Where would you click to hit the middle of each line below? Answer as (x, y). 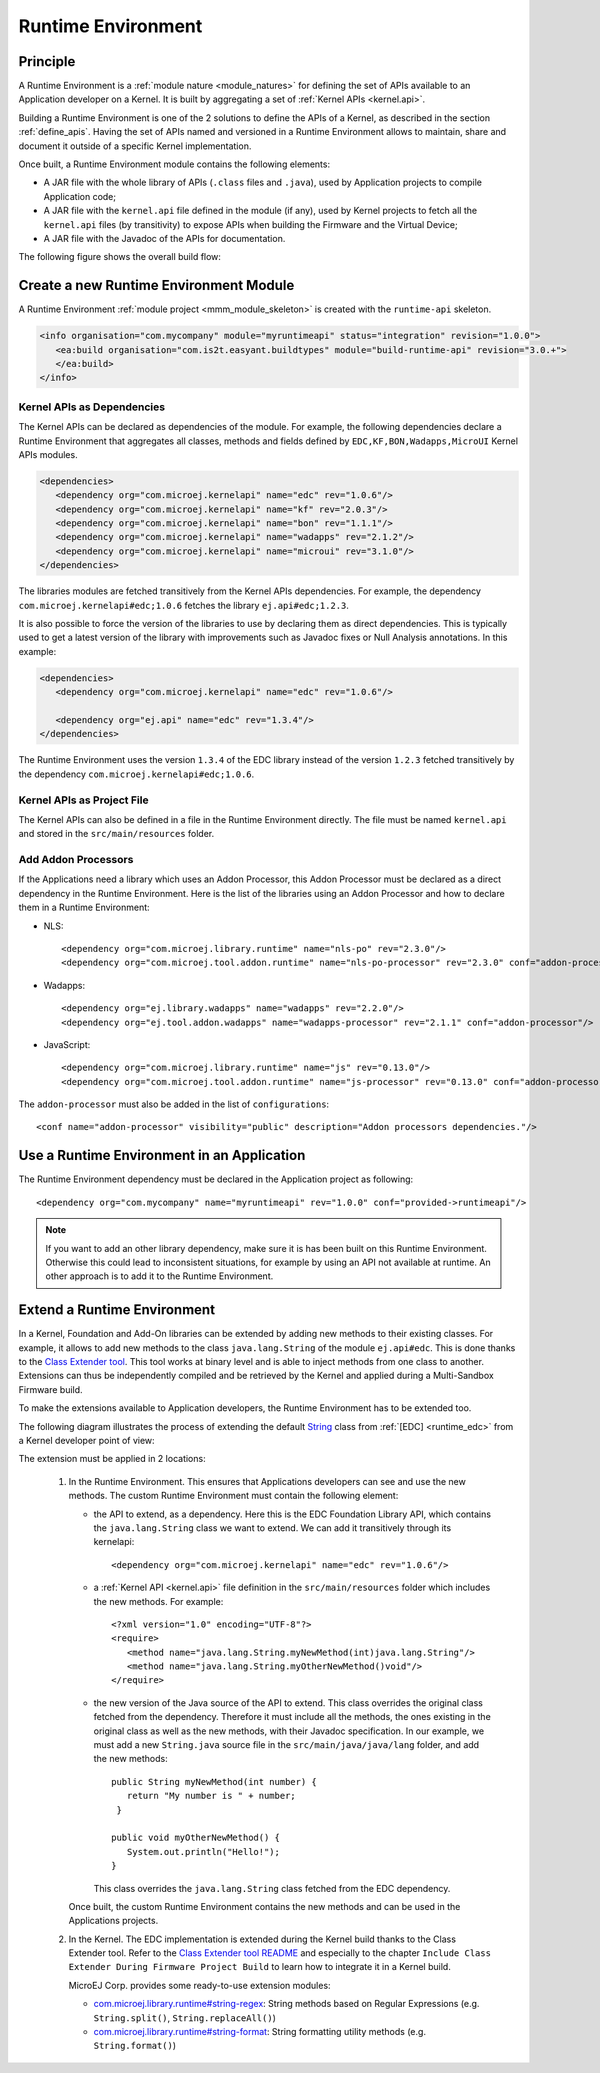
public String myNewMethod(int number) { (214, 1781)
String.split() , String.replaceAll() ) (185, 2017)
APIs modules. (48, 454)
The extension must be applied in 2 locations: (112, 1459)
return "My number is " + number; (211, 1796)
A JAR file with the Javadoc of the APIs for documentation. (164, 238)
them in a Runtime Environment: (84, 907)
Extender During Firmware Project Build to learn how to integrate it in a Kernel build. (260, 1967)
